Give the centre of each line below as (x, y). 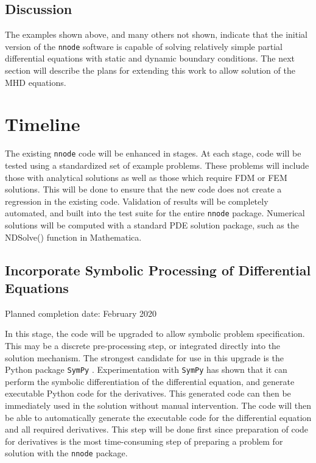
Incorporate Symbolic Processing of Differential (158, 270)
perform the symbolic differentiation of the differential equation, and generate (150, 381)
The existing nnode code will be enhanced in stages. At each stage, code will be (153, 153)
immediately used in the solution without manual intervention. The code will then (158, 405)
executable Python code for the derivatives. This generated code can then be (148, 393)
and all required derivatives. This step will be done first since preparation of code (157, 429)
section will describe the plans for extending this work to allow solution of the (150, 70)
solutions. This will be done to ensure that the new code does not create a (143, 189)
